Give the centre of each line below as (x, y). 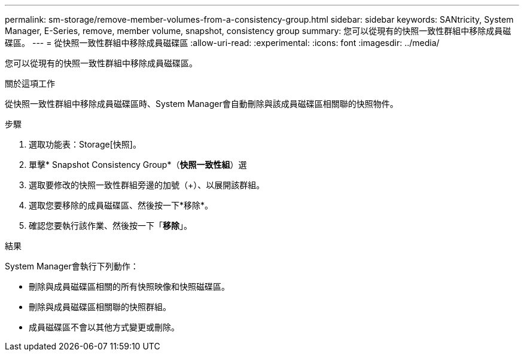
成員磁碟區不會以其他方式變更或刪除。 (104, 327)
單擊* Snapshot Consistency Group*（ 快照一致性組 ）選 (138, 165)
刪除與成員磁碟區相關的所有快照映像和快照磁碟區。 (129, 286)
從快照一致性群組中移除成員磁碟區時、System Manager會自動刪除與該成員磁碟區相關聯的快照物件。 (202, 104)
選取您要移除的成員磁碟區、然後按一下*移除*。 (121, 205)
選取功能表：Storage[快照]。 (85, 144)
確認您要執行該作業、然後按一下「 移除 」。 (110, 225)
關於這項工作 (30, 83)
